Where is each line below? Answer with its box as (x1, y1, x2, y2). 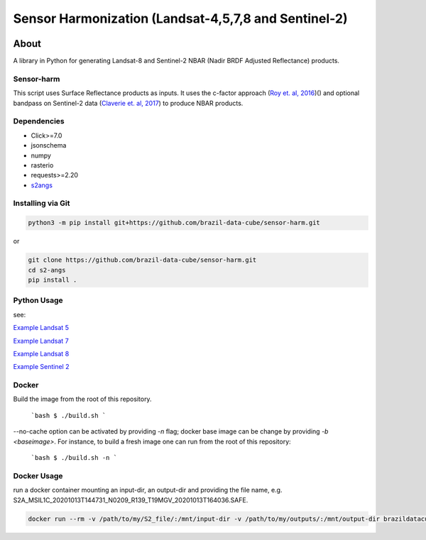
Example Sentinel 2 (13, 363, 70, 371)
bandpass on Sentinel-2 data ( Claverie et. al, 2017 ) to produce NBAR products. (13, 99, 244, 107)
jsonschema (31, 141, 67, 150)
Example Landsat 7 (13, 336, 69, 345)
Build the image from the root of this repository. (13, 395, 152, 404)
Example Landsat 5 (13, 324, 69, 332)
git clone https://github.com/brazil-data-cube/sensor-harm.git (28, 256, 257, 264)
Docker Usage (13, 470, 63, 480)
